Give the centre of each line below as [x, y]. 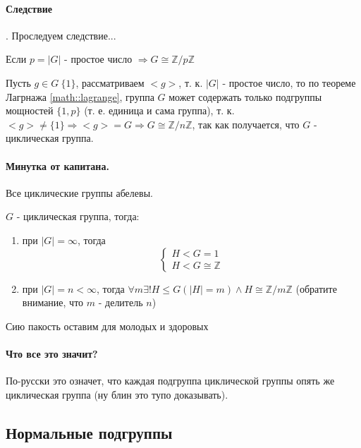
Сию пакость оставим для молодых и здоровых [107, 326]
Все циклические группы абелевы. [79, 192]
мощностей [30, 110]
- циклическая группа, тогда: [78, 216]
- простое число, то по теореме [289, 82]
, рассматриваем [110, 82]
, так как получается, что [246, 124]
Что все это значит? [52, 353]
